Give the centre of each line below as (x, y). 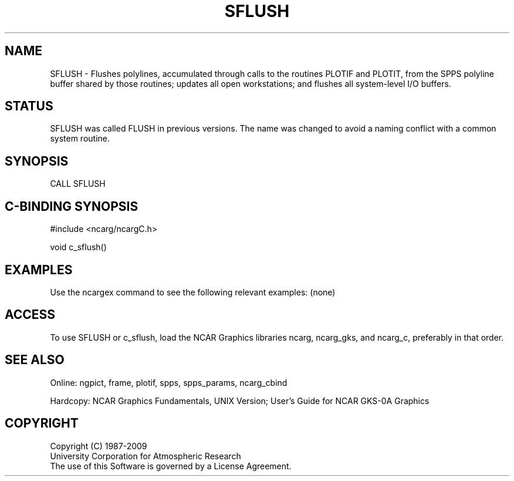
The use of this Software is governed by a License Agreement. (171, 466)
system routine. (80, 139)
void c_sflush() (78, 247)
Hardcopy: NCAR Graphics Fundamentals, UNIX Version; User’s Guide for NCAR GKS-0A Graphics (240, 401)
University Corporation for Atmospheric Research (146, 456)
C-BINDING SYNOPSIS (72, 206)
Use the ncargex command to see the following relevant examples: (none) (193, 292)
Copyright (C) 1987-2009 (99, 446)
